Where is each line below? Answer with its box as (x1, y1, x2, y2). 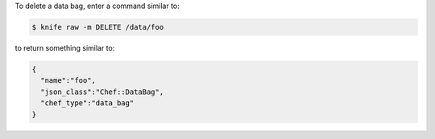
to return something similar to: (14, 43, 115, 52)
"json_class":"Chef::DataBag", (40, 87, 164, 96)
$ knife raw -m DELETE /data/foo (31, 22, 164, 31)
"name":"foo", (40, 76, 97, 85)
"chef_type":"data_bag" (40, 99, 135, 108)
